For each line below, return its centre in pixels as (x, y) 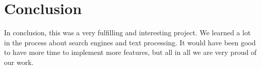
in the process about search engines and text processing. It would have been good (130, 42)
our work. (19, 62)
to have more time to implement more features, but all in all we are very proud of (130, 52)
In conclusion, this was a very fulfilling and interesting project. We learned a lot (127, 32)
